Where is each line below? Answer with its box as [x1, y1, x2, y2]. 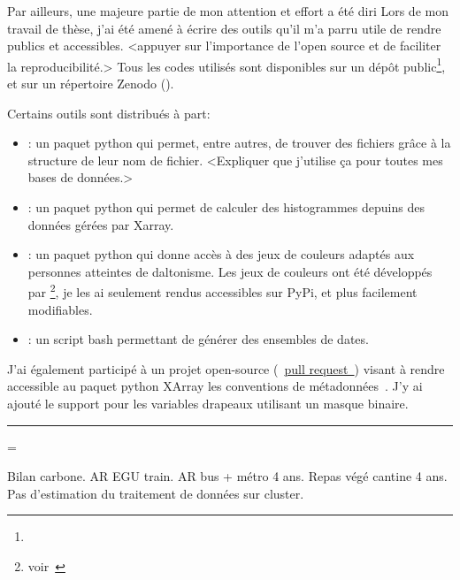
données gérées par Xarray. [27, 215, 174, 233]
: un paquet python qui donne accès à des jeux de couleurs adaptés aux [27, 245, 415, 263]
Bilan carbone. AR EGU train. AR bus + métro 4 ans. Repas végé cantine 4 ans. [7, 467, 448, 485]
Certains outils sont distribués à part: [7, 103, 211, 122]
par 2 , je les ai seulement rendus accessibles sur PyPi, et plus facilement [27, 280, 418, 301]
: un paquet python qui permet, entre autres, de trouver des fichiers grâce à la [27, 134, 451, 152]
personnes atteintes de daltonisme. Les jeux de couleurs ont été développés [27, 262, 433, 280]
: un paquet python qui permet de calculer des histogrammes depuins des [27, 198, 425, 216]
